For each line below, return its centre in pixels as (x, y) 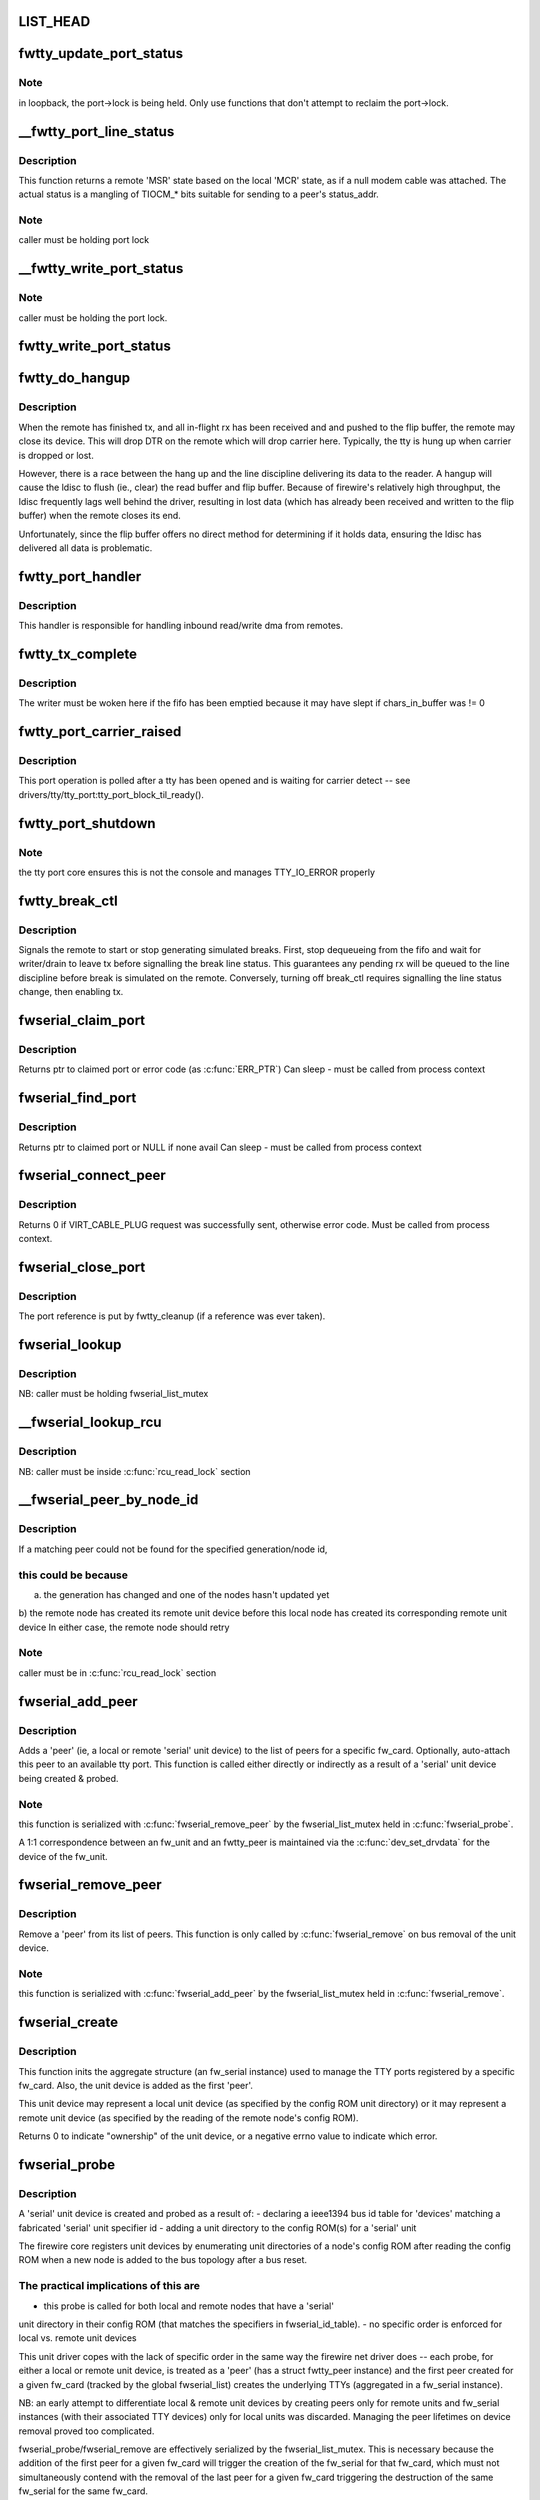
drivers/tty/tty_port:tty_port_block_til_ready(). (111, 794)
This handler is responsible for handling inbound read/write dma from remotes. (181, 626)
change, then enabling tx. (71, 992)
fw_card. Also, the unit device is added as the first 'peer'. (136, 2085)
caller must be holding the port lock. (93, 317)
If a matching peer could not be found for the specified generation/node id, (173, 1549)
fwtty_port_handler (80, 576)
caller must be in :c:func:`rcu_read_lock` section (117, 1672)
